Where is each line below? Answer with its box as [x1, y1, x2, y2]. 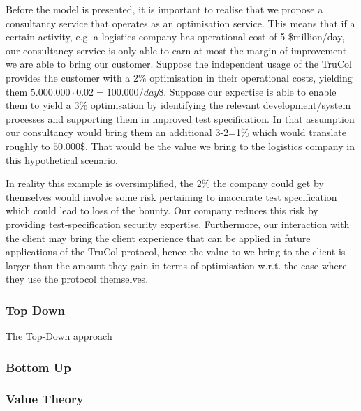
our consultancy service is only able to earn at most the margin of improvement [6, 43, 347, 57]
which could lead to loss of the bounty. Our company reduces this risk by [6, 203, 318, 218]
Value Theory [6, 390, 84, 408]
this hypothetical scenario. [6, 152, 118, 167]
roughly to [6, 138, 50, 153]
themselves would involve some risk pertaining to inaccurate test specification [6, 189, 337, 204]
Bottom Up [6, 358, 71, 375]
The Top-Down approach [6, 329, 112, 343]
